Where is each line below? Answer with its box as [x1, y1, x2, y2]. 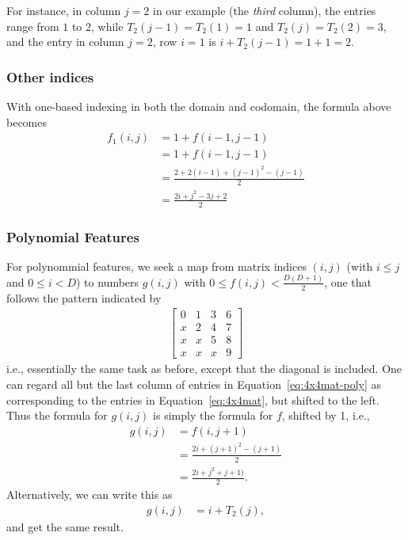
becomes [6, 113, 48, 130]
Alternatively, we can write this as [6, 486, 173, 503]
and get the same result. [6, 518, 124, 534]
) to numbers [75, 273, 139, 290]
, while [91, 17, 124, 34]
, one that [324, 273, 372, 290]
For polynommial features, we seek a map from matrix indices [6, 257, 307, 274]
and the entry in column [6, 33, 124, 50]
